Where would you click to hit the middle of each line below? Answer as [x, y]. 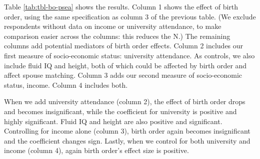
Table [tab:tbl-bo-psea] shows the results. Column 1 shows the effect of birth [121, 6]
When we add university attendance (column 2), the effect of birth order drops [125, 101]
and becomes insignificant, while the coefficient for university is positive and [120, 111]
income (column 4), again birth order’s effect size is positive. [96, 150]
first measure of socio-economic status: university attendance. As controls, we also [129, 55]
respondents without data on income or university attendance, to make [113, 26]
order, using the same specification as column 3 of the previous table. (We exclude [130, 16]
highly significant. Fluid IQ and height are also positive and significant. [113, 121]
